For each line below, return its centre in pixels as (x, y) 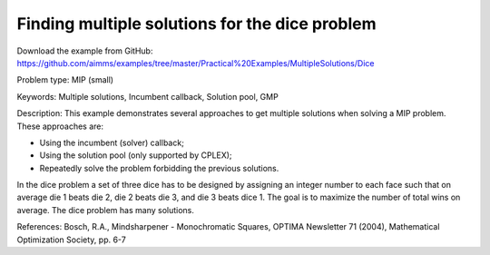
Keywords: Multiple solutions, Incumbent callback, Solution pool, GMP (147, 96)
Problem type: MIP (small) (65, 80)
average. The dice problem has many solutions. (106, 210)
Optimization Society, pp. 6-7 (71, 240)
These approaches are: (60, 126)
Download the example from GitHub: (85, 51)
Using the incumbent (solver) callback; (112, 142)
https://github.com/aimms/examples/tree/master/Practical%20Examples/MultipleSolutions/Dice (196, 63)
